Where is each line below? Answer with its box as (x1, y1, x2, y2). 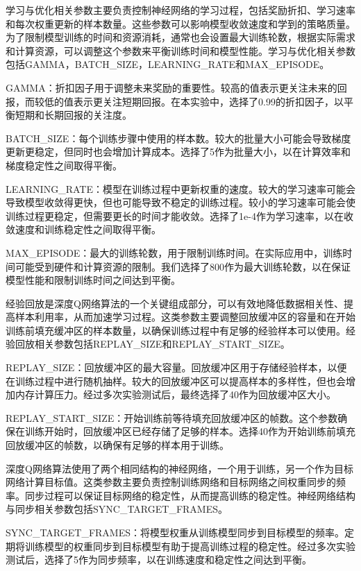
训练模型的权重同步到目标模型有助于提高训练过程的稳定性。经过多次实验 (24, 538, 355, 553)
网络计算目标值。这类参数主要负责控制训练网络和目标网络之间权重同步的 (6, 475, 336, 489)
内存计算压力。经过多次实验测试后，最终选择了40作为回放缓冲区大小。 (15, 387, 336, 402)
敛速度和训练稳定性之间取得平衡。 (6, 222, 161, 237)
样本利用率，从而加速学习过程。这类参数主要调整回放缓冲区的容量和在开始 (15, 309, 355, 324)
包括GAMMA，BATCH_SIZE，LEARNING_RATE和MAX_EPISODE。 (6, 57, 330, 71)
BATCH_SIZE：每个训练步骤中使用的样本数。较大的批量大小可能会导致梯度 (6, 130, 351, 145)
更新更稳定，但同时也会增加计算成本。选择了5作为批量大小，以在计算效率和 (6, 144, 351, 159)
